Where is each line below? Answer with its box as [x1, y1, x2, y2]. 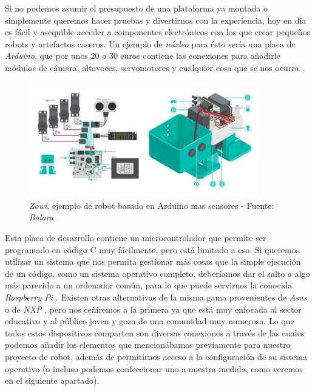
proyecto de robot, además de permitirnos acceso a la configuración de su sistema [5, 350, 307, 363]
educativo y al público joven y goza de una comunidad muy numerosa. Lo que [5, 314, 294, 327]
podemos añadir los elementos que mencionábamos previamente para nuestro [5, 338, 291, 351]
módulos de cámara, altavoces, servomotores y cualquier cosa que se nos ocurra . [5, 61, 305, 73]
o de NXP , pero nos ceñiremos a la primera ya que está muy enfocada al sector [5, 302, 302, 315]
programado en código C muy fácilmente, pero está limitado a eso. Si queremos [5, 243, 300, 256]
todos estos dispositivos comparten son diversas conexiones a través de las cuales [5, 326, 305, 339]
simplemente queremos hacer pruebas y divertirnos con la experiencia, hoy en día [5, 13, 307, 26]
